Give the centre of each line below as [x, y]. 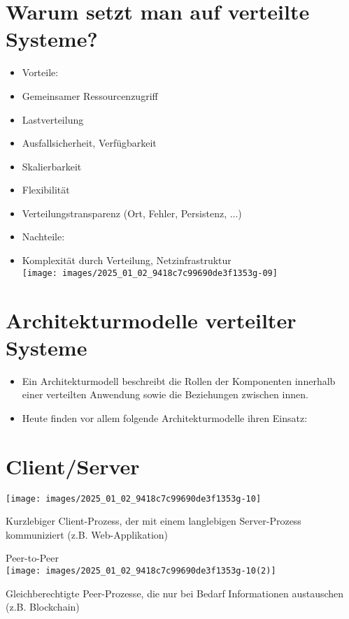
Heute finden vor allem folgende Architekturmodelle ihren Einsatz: [165, 417]
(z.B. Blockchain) [43, 607]
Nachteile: [43, 236]
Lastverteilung [53, 119]
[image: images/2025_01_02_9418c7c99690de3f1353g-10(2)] [141, 570]
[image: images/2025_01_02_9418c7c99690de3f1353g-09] [150, 273]
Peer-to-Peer [32, 558]
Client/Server [73, 466]
